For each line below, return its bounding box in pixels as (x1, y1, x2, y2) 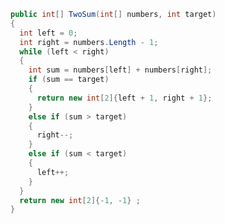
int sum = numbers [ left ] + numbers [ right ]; (28, 65, 213, 75)
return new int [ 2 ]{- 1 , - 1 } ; (19, 195, 141, 205)
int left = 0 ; (19, 28, 78, 38)
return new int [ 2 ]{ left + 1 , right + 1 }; (36, 93, 213, 103)
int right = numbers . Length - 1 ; (19, 37, 159, 47)
